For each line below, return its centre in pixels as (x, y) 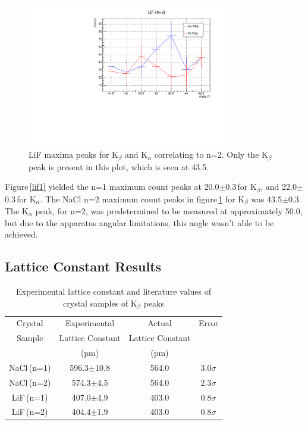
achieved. (21, 234)
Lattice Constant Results (83, 266)
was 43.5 (266, 199)
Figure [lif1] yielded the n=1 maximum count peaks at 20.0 (112, 187)
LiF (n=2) (30, 412)
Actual (160, 323)
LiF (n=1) (30, 397)
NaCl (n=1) (30, 367)
